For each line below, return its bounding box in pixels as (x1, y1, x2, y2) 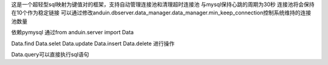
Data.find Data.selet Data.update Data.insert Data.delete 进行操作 (11, 40, 175, 47)
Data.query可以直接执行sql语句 (11, 51, 89, 58)
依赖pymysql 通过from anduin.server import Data (11, 29, 134, 36)
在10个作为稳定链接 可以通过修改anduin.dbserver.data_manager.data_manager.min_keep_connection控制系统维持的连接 (11, 9, 312, 16)
